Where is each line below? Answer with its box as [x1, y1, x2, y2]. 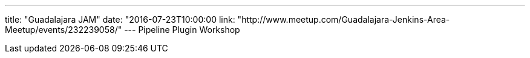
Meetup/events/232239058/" [5, 25, 122, 35]
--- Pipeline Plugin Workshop [124, 25, 240, 35]
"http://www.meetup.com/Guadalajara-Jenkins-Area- [237, 14, 450, 25]
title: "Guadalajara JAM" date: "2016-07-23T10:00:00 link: [5, 14, 235, 25]
